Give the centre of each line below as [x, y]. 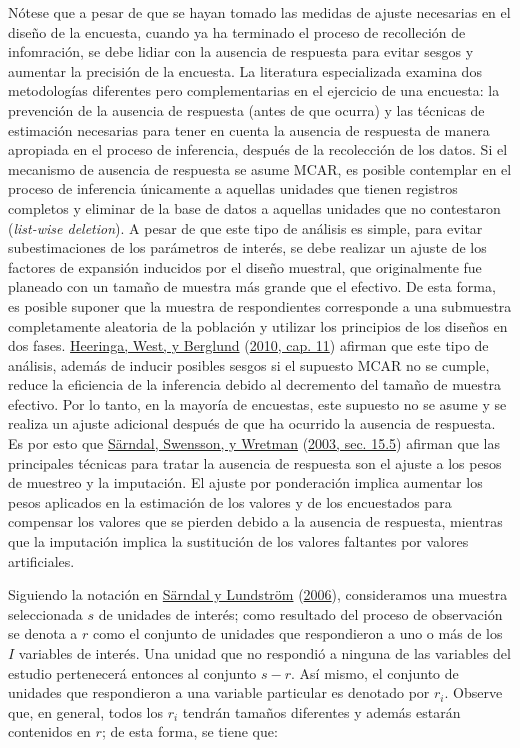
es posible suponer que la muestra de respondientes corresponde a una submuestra [260, 305]
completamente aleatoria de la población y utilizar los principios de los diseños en [258, 325]
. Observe [473, 692]
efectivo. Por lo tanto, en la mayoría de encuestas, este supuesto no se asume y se [257, 403]
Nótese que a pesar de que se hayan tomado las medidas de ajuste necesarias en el [259, 12]
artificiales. [41, 560]
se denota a [43, 633]
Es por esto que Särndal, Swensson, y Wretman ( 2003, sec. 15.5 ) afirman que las [254, 443]
